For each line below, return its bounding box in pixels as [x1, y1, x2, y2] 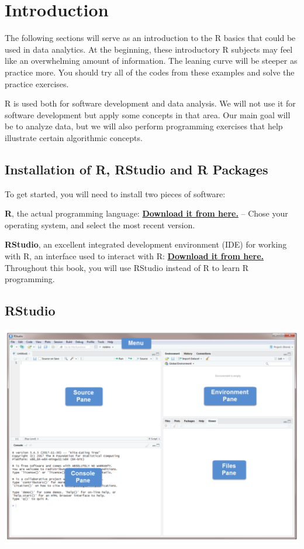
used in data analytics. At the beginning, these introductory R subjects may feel [5, 43, 293, 55]
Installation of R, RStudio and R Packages [5, 160, 268, 178]
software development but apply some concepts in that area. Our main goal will [5, 108, 291, 121]
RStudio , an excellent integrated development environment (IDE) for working [5, 238, 287, 251]
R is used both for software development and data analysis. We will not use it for [5, 97, 296, 109]
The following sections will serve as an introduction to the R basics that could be [5, 32, 296, 44]
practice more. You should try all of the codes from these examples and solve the [5, 66, 295, 78]
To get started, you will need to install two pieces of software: [5, 187, 226, 200]
